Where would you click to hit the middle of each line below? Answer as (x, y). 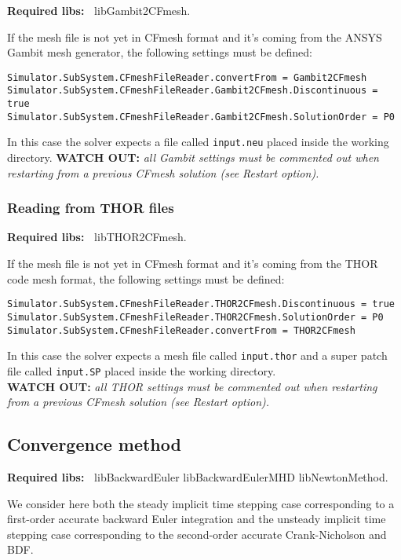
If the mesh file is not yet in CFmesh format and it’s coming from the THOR (193, 264)
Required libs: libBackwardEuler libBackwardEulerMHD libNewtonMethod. (198, 476)
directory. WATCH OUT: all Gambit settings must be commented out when (193, 157)
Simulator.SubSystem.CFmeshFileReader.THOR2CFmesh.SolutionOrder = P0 (195, 317)
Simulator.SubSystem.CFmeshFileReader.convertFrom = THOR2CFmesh (181, 330)
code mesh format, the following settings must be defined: (146, 278)
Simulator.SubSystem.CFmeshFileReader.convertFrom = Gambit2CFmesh (187, 77)
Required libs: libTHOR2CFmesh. (97, 237)
